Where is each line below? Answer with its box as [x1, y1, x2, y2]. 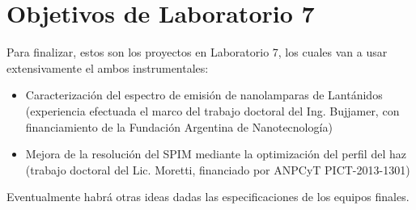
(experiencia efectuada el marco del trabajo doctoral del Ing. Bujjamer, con [25, 102, 400, 119]
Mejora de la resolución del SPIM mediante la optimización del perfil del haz [25, 145, 406, 162]
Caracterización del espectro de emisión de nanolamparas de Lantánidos [25, 86, 383, 103]
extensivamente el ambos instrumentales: [6, 59, 209, 76]
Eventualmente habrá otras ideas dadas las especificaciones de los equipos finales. [6, 188, 410, 205]
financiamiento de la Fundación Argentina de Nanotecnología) [25, 118, 333, 135]
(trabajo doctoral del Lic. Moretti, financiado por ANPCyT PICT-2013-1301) [25, 161, 410, 178]
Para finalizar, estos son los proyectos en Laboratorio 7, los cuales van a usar [6, 44, 388, 61]
